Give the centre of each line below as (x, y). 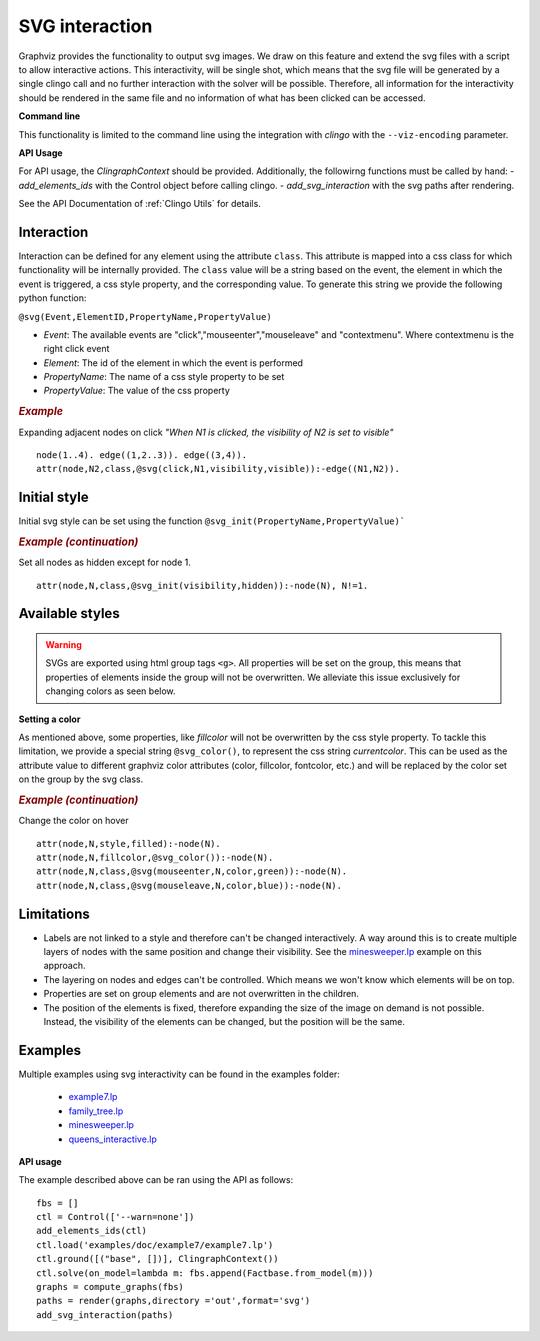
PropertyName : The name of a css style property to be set (164, 377)
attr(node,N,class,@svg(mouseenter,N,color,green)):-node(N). (192, 871)
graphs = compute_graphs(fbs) (110, 1287)
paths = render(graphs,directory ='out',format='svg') (173, 1301)
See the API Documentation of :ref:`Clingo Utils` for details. (140, 204)
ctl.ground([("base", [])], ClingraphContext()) (157, 1259)
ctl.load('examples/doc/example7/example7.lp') (155, 1244)
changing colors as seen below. (110, 691)
